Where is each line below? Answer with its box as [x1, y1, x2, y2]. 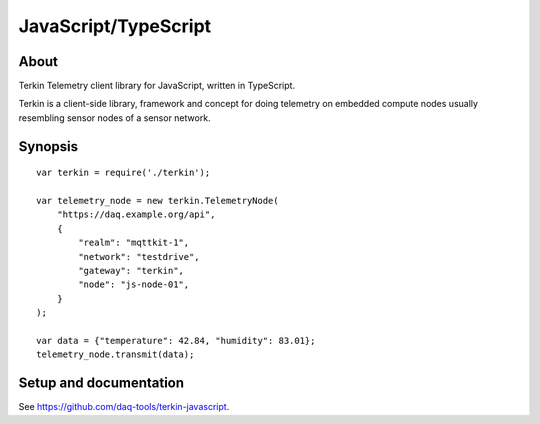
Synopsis [18, 138, 79, 155]
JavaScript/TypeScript [18, 15, 212, 37]
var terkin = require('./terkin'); [36, 167, 211, 179]
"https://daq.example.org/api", [56, 209, 216, 220]
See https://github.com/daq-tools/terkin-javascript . [18, 401, 230, 413]
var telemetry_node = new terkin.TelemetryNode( [36, 195, 279, 207]
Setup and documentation [18, 375, 185, 392]
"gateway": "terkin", [78, 265, 185, 276]
